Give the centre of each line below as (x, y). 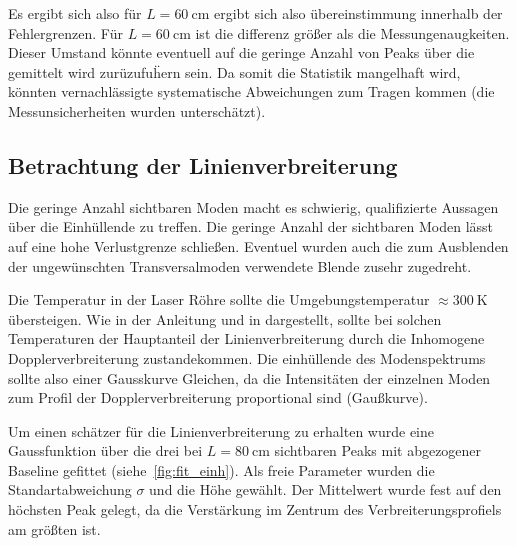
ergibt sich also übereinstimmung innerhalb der (358, 13)
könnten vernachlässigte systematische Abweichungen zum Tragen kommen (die (251, 91)
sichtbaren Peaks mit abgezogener (378, 450)
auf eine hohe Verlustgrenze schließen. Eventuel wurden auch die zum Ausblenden (258, 245)
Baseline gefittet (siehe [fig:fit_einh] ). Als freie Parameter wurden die (221, 469)
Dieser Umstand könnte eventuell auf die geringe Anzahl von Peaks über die (241, 52)
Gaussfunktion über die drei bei (105, 450)
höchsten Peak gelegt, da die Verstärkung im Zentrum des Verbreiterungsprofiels (255, 509)
